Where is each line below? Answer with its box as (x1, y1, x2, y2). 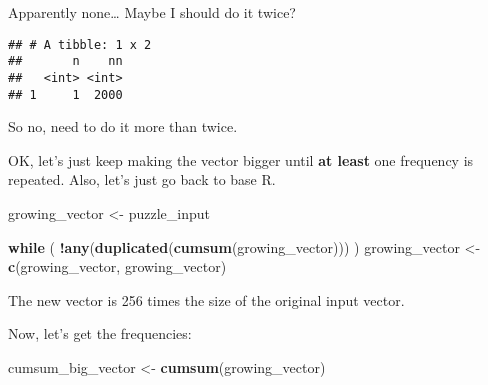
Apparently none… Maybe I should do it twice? (8, 2, 296, 22)
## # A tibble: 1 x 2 (8, 37, 152, 52)
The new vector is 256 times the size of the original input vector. (8, 289, 405, 310)
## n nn (8, 54, 123, 69)
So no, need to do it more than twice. (8, 116, 238, 137)
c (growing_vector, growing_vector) (8, 256, 227, 277)
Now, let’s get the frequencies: (8, 323, 192, 344)
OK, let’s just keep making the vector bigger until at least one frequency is (8, 149, 474, 170)
